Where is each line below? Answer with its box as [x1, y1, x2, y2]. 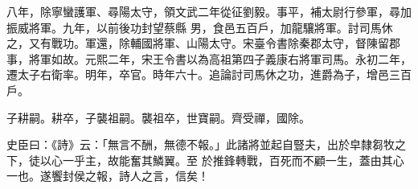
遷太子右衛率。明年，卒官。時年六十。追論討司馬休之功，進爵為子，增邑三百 [6, 66, 412, 83]
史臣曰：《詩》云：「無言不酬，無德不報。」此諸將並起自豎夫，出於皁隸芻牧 [6, 136, 395, 153]
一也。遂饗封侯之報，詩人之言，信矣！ [6, 167, 209, 184]
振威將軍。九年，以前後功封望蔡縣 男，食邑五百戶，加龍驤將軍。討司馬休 [6, 18, 393, 35]
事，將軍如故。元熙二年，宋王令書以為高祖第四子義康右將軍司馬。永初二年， [6, 50, 412, 67]
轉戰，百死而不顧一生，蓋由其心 [235, 151, 404, 168]
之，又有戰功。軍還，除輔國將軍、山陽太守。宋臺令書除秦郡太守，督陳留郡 [6, 35, 400, 51]
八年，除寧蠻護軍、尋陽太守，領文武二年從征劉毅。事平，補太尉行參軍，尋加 [6, 3, 412, 19]
